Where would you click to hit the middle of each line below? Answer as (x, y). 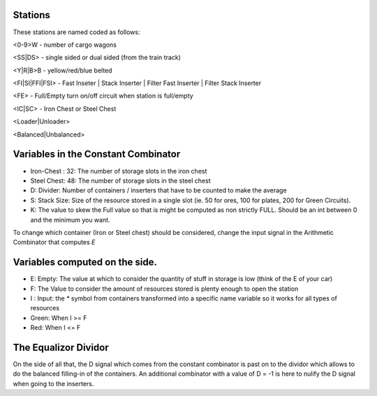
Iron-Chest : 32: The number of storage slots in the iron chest (119, 171)
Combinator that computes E (54, 242)
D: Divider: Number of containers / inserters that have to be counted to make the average (158, 190)
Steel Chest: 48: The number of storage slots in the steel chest (120, 181)
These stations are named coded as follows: (76, 32)
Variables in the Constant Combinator (97, 154)
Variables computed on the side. (85, 262)
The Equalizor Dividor (61, 348)
